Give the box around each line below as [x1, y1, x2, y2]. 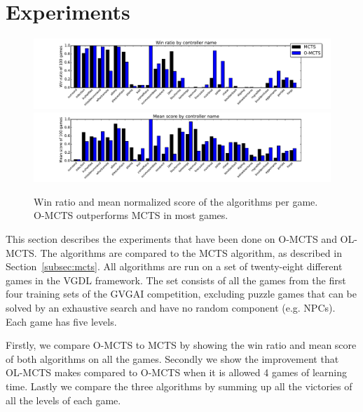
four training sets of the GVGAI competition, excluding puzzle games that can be [6, 286, 357, 301]
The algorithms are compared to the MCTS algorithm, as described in [40, 245, 342, 260]
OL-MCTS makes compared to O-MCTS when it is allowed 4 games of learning [6, 365, 347, 380]
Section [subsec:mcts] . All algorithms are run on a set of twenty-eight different [6, 259, 343, 274]
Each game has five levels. [6, 314, 117, 328]
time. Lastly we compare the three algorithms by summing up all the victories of [6, 379, 352, 393]
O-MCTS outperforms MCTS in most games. [34, 208, 228, 222]
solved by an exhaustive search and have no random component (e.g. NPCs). [6, 300, 336, 315]
